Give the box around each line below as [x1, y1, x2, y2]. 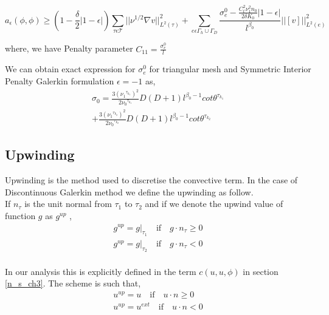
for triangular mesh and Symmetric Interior [149, 63, 311, 75]
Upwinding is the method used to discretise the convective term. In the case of [5, 174, 298, 186]
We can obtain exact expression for [5, 63, 136, 75]
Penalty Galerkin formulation [5, 74, 114, 87]
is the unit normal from [24, 197, 112, 210]
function [5, 209, 36, 222]
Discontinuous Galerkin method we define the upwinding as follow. [5, 185, 254, 198]
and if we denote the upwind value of [145, 197, 283, 210]
